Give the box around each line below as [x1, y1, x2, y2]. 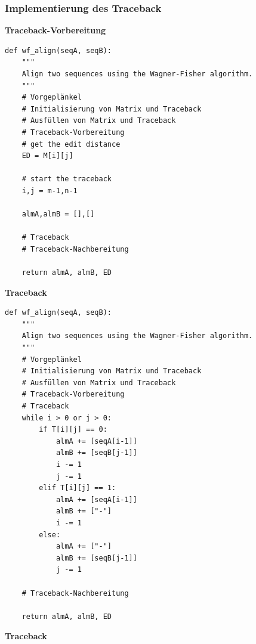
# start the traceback [21, 175, 112, 184]
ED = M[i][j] [21, 151, 73, 160]
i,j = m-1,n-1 [21, 186, 78, 195]
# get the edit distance [21, 140, 121, 148]
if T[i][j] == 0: [39, 425, 107, 434]
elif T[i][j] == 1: [39, 484, 116, 493]
